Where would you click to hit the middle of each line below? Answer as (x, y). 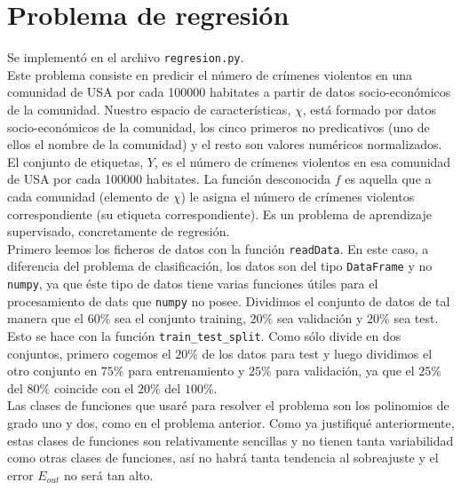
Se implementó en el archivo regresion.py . (126, 57)
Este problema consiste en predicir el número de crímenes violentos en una (210, 74)
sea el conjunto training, (180, 318)
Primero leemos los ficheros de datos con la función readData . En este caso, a (218, 248)
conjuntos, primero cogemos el (89, 353)
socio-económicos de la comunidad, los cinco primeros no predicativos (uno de (219, 126)
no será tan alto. (109, 474)
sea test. (416, 318)
